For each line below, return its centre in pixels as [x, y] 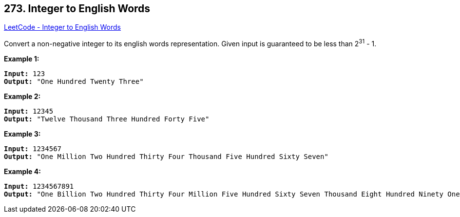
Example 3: [22, 134]
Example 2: [22, 97]
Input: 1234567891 [39, 187]
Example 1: [22, 59]
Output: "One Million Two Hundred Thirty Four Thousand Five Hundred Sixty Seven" [166, 157]
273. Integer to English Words [77, 9]
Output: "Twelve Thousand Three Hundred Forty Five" [107, 119]
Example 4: [22, 172]
